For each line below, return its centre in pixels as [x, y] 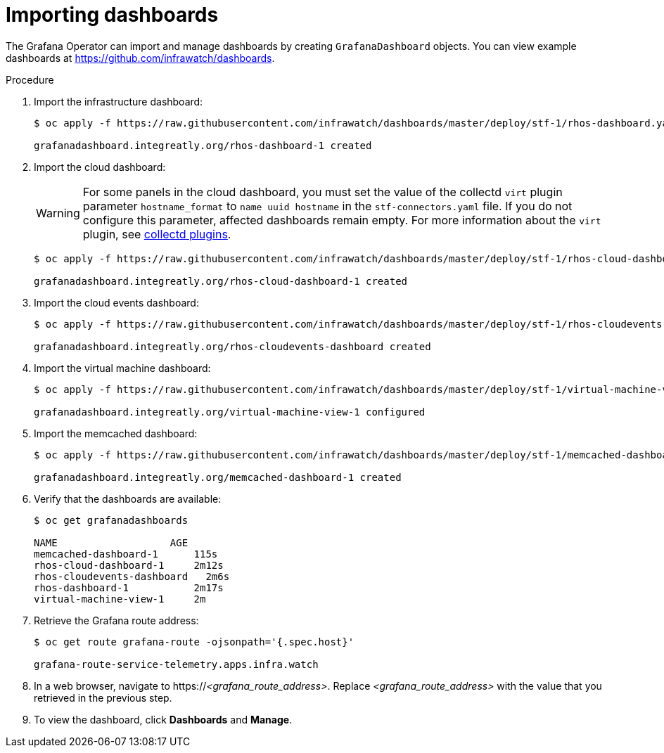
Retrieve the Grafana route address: [116, 620]
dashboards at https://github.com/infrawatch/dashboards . [140, 58]
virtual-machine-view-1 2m [120, 599]
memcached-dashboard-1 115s [126, 554]
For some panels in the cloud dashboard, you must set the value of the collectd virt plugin [323, 192]
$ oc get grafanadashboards [111, 520]
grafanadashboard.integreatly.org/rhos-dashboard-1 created [203, 145]
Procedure [30, 79]
